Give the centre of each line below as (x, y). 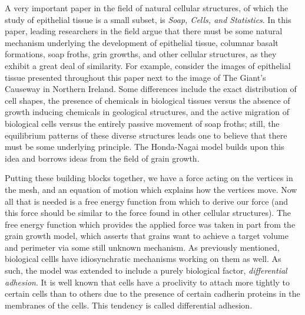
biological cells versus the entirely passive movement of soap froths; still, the (142, 123)
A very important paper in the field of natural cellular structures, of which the (147, 8)
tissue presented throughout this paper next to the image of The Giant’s (135, 77)
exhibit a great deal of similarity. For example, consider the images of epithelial (148, 65)
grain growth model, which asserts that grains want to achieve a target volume (147, 236)
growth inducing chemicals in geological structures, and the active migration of (147, 112)
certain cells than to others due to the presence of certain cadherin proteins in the (152, 293)
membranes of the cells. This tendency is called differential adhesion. (129, 305)
